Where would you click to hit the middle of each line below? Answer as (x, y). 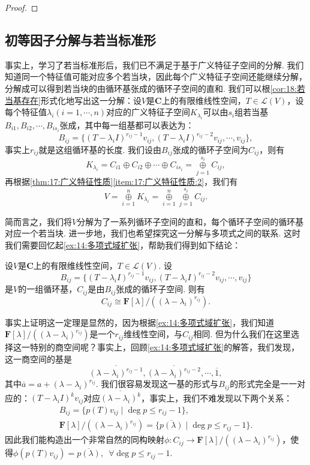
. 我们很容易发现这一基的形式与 (157, 384)
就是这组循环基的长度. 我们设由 (100, 149)
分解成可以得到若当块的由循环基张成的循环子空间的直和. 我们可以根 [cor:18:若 (155, 88)
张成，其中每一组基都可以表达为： (127, 124)
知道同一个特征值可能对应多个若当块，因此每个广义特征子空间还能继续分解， (156, 76)
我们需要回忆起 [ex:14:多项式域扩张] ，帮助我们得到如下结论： (123, 245)
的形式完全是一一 (264, 384)
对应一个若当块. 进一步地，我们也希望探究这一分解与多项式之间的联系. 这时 (153, 233)
